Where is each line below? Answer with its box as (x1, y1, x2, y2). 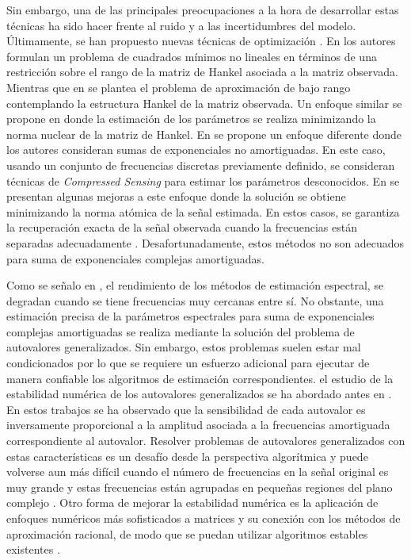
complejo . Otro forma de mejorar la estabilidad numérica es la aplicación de (6, 494, 379, 511)
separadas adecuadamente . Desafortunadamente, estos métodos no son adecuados (6, 234, 405, 251)
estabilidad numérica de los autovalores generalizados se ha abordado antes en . (6, 385, 392, 402)
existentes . (6, 541, 60, 558)
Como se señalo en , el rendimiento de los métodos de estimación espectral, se (6, 277, 384, 293)
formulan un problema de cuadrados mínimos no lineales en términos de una (6, 48, 377, 64)
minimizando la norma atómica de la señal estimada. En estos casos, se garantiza (6, 203, 400, 220)
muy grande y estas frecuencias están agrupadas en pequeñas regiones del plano (6, 478, 393, 495)
